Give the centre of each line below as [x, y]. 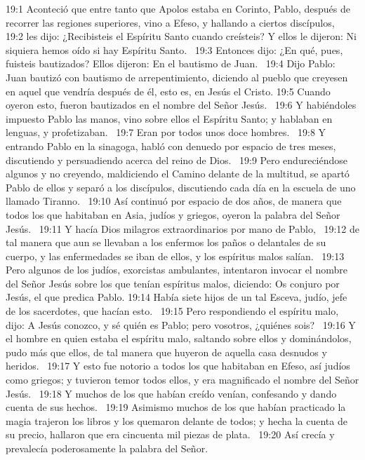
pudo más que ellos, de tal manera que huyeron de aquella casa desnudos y [166, 352]
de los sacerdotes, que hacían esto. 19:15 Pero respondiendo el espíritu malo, [172, 311]
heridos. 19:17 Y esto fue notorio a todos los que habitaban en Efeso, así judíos [178, 366]
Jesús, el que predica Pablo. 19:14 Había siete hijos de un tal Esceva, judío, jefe [177, 297]
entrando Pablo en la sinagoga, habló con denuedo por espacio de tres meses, [171, 146]
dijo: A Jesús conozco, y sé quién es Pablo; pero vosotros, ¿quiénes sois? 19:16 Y [181, 324]
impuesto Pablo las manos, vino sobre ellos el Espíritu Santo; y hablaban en [169, 118]
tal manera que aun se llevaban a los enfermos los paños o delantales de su [166, 242]
